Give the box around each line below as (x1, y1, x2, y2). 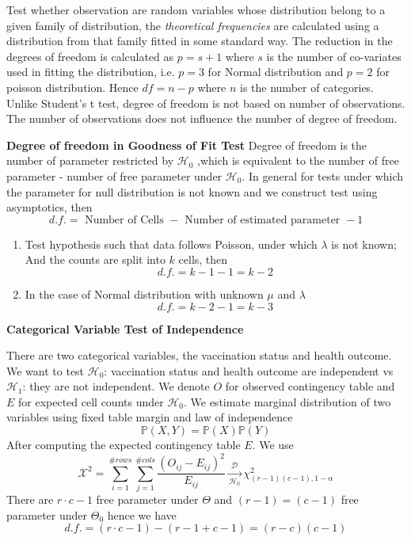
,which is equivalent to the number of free (196, 152, 399, 169)
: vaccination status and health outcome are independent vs (104, 362, 394, 379)
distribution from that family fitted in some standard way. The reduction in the (6, 32, 393, 49)
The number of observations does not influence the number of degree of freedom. (6, 110, 398, 127)
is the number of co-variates (266, 48, 401, 64)
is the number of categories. (240, 78, 374, 95)
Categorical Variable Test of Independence (6, 320, 244, 337)
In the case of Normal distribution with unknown (25, 285, 264, 302)
